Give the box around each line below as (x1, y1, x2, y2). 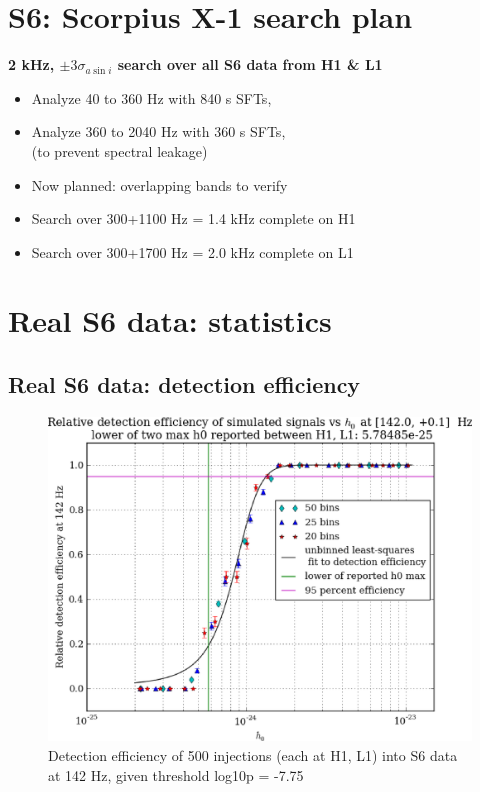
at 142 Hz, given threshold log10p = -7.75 (48, 764, 304, 785)
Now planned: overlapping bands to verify (31, 174, 288, 195)
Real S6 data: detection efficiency (8, 369, 361, 400)
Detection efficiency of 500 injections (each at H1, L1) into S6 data (48, 745, 458, 766)
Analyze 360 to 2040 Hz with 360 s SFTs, (31, 121, 286, 142)
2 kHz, (8, 54, 55, 75)
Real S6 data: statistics (8, 300, 332, 341)
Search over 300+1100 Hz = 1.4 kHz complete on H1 (31, 208, 356, 229)
